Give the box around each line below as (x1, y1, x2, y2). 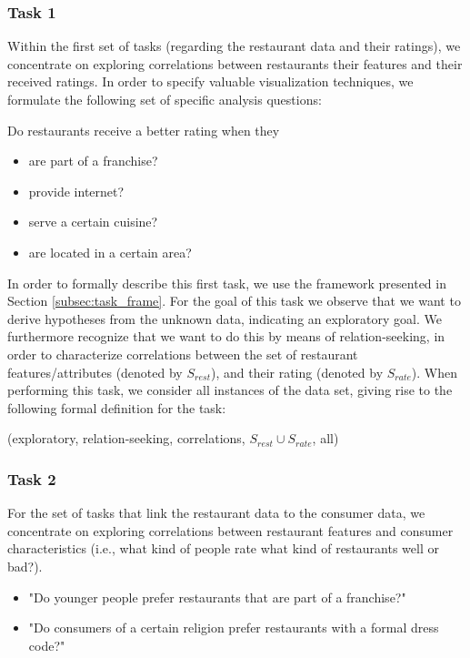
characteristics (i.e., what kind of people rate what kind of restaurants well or (7, 539, 439, 558)
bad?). (7, 556, 43, 575)
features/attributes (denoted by (7, 362, 183, 381)
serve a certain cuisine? (28, 212, 158, 231)
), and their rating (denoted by (210, 362, 384, 381)
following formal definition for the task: (7, 398, 226, 417)
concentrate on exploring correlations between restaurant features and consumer (7, 521, 454, 540)
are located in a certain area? (28, 242, 192, 261)
